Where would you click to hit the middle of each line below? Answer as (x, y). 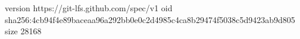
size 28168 (23, 31)
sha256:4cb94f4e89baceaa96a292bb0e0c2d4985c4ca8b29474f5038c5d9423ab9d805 (150, 19)
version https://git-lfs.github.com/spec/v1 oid (89, 8)
